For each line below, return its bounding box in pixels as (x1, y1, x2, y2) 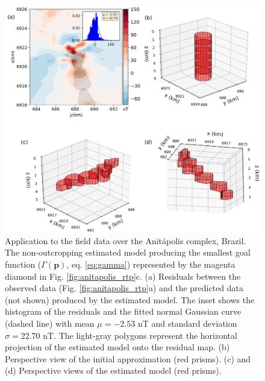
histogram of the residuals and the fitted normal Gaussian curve (5, 305, 242, 318)
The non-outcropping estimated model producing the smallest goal (5, 246, 251, 259)
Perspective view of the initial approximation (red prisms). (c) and (5, 352, 251, 365)
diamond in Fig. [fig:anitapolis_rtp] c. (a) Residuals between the (5, 269, 241, 282)
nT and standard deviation (137, 316, 237, 329)
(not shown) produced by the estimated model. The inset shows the (5, 293, 255, 306)
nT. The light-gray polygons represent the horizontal (43, 329, 237, 341)
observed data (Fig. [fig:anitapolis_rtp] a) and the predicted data (5, 282, 244, 294)
